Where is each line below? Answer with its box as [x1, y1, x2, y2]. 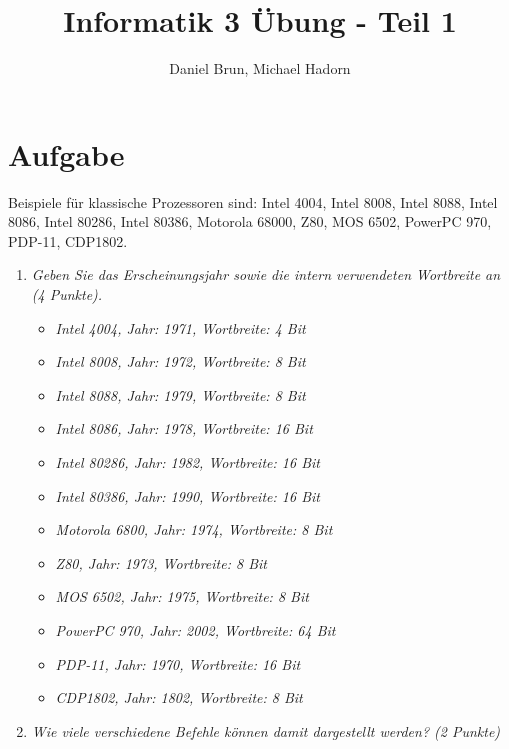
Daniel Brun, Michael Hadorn [169, 58, 351, 79]
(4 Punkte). [31, 284, 103, 305]
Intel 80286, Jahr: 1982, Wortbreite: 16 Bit [55, 452, 320, 472]
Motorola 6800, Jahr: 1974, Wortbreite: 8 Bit [55, 519, 333, 540]
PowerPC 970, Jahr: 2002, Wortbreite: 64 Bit [55, 619, 336, 640]
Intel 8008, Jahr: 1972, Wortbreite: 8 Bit [55, 351, 306, 372]
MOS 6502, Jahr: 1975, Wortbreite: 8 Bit [55, 586, 309, 607]
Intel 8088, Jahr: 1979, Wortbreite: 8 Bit [55, 384, 306, 405]
